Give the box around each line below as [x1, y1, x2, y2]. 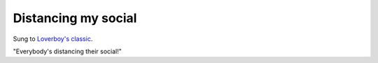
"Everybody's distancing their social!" [13, 47, 122, 55]
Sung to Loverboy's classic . [13, 35, 93, 43]
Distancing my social [13, 10, 137, 26]
